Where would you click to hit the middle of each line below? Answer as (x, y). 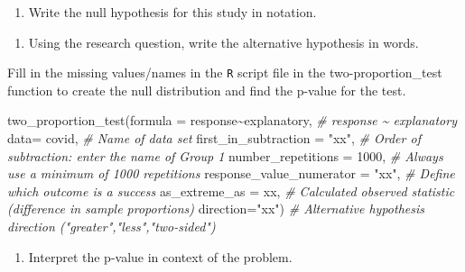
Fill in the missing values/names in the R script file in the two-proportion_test (225, 73)
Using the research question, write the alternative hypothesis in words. (223, 42)
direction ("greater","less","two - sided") (112, 226)
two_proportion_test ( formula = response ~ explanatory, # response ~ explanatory (232, 120)
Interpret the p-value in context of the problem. (160, 256)
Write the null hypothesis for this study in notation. (172, 12)
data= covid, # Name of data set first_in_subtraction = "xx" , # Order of (214, 138)
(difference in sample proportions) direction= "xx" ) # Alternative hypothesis (216, 209)
